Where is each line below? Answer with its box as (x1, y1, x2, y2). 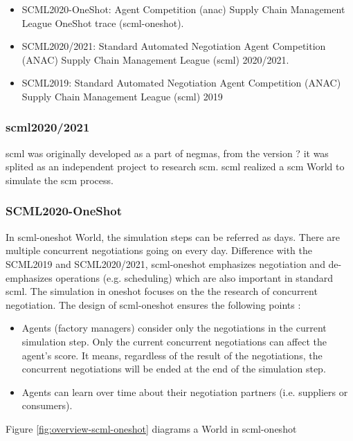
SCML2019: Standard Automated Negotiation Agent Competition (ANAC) (21, 75, 341, 90)
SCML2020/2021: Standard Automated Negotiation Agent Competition (21, 39, 326, 53)
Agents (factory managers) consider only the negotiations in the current (21, 321, 327, 335)
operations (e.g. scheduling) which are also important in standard (55, 270, 334, 285)
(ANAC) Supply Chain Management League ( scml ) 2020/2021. (21, 52, 289, 66)
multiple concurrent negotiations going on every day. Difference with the (6, 243, 312, 258)
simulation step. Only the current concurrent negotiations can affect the (21, 334, 327, 348)
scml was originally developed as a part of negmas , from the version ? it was (6, 145, 329, 160)
